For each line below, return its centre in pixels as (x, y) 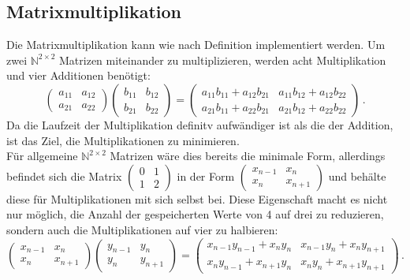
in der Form (206, 175)
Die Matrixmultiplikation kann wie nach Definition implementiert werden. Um (196, 45)
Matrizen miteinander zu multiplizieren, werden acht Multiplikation (223, 60)
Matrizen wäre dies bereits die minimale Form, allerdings (248, 156)
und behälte (357, 175)
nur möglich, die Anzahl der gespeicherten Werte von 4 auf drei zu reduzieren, (195, 214)
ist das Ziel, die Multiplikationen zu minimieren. (123, 140)
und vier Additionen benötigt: (78, 75)
